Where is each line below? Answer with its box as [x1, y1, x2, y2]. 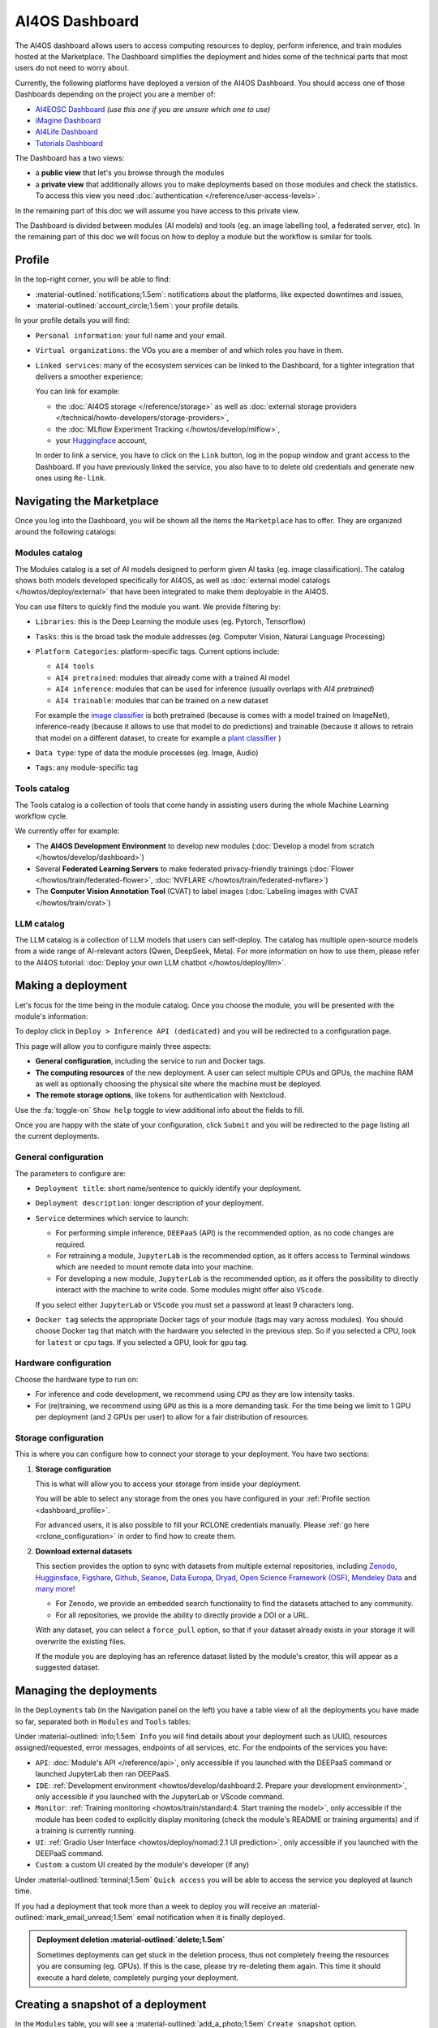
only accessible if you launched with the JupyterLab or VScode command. [35, 1792, 285, 1802]
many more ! [35, 1584, 75, 1594]
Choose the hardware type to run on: [15, 1374, 139, 1384]
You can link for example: [35, 386, 121, 397]
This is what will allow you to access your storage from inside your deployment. [35, 1479, 302, 1489]
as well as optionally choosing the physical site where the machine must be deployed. [35, 1079, 322, 1089]
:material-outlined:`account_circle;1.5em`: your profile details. [35, 301, 240, 311]
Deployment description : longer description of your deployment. [35, 1198, 264, 1208]
